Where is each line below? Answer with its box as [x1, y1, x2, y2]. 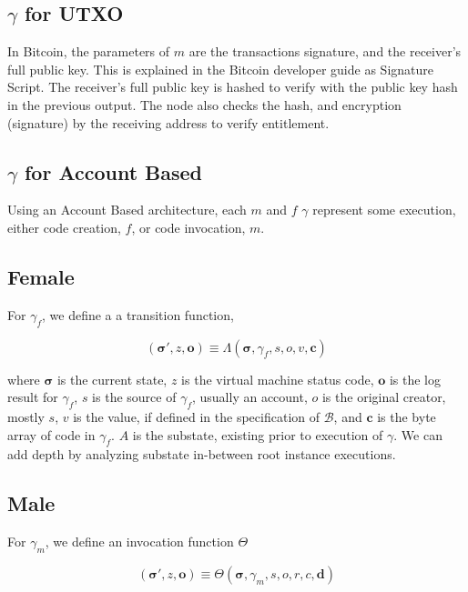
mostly [7, 406, 45, 426]
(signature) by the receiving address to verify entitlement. [7, 113, 330, 132]
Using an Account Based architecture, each [7, 200, 247, 219]
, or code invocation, [131, 217, 246, 236]
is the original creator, [321, 387, 446, 406]
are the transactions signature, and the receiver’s [188, 42, 462, 61]
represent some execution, [312, 200, 456, 219]
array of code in [7, 425, 96, 444]
